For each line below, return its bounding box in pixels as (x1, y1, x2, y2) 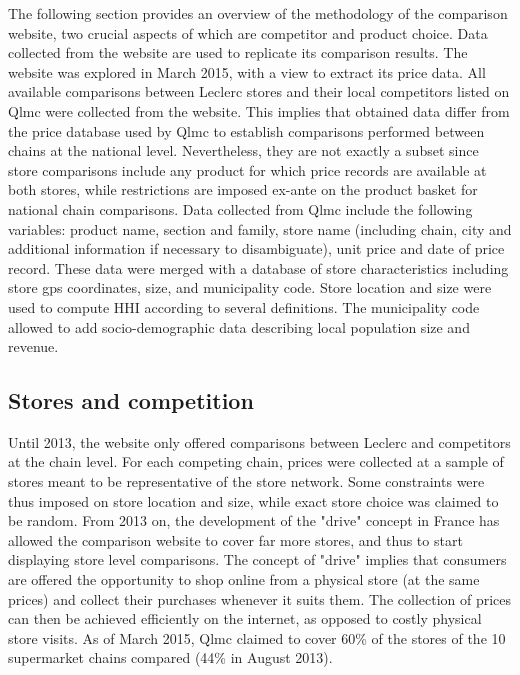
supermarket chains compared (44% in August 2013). (8, 647, 333, 668)
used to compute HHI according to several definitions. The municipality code (8, 296, 480, 317)
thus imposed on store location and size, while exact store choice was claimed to (8, 490, 499, 511)
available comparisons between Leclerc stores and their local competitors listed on (8, 81, 510, 102)
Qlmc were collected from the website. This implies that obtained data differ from (8, 100, 510, 121)
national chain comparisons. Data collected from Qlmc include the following (8, 198, 473, 219)
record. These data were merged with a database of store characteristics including (8, 257, 509, 278)
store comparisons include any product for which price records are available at (8, 159, 487, 180)
